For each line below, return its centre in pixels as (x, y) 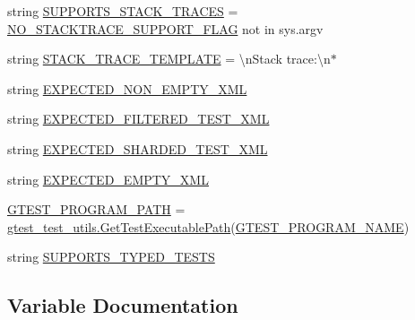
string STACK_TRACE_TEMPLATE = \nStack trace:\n (169, 59)
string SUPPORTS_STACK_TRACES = (123, 11)
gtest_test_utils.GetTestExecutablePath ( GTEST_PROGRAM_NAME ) (208, 226)
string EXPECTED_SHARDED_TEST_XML (138, 148)
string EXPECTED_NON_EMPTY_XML (127, 88)
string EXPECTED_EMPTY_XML (108, 179)
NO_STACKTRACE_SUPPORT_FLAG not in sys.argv (165, 28)
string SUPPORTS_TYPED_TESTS (111, 257)
